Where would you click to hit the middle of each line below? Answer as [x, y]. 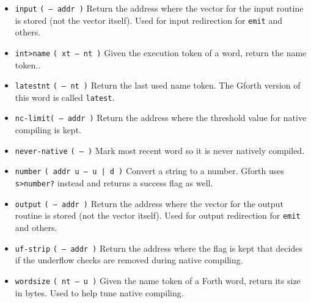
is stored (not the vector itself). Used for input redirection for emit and [148, 20]
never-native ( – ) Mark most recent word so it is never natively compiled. [160, 150]
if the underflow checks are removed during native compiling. [129, 260]
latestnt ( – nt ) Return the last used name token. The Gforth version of [158, 85]
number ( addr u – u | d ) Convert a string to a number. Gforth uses [150, 171]
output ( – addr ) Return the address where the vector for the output [149, 203]
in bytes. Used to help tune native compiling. [99, 292]
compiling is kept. [48, 130]
